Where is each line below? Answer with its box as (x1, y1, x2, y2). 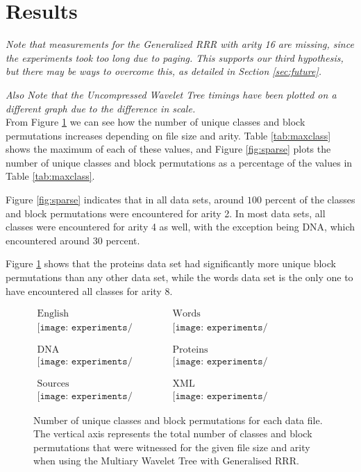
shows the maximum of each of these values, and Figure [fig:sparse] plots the (6, 142, 331, 156)
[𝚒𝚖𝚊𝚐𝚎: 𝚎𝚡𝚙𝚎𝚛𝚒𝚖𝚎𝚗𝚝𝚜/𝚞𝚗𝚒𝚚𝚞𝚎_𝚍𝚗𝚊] (37, 357, 133, 367)
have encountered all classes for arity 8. (6, 283, 173, 298)
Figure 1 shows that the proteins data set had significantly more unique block (6, 256, 336, 271)
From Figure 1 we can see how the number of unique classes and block (6, 115, 305, 129)
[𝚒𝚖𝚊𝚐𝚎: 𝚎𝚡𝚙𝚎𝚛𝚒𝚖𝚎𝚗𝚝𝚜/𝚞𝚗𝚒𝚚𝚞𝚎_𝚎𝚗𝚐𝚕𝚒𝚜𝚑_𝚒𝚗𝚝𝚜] (172, 323, 268, 333)
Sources (37, 379, 69, 389)
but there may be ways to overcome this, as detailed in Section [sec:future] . (6, 64, 322, 78)
